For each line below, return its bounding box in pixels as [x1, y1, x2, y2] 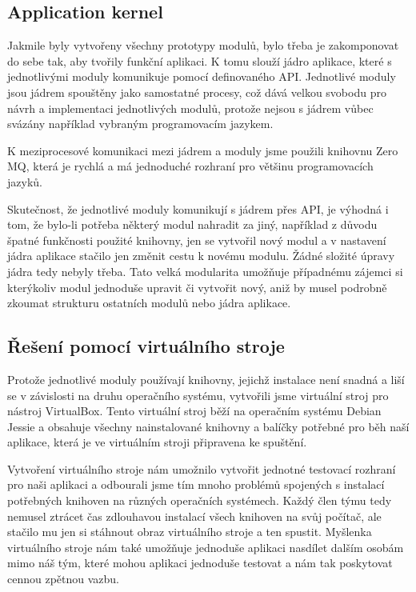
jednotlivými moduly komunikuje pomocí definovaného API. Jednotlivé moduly [7, 68, 396, 85]
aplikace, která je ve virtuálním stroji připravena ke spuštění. [7, 434, 307, 450]
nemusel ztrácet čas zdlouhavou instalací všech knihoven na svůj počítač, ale [7, 507, 382, 524]
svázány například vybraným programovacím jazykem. [7, 115, 274, 132]
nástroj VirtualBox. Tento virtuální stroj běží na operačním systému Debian [7, 402, 382, 419]
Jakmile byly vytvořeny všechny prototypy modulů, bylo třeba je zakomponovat [7, 37, 399, 54]
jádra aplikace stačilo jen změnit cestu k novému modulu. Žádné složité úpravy [7, 247, 395, 264]
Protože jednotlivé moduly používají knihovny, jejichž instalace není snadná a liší [7, 370, 405, 387]
